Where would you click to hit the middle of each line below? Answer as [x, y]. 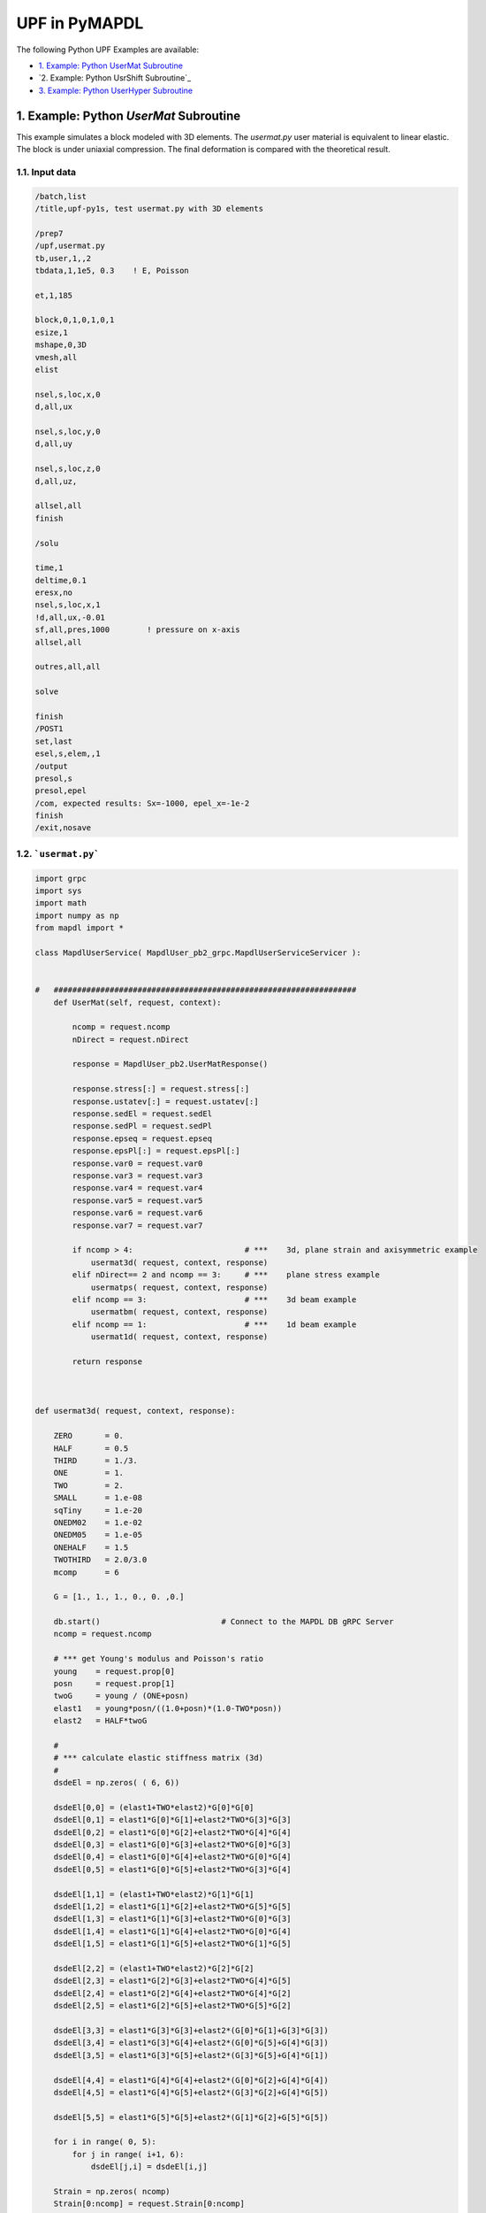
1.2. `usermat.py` [58, 853]
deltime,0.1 [61, 580]
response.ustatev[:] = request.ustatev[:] [166, 1101]
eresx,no [54, 593]
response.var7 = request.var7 [137, 1225]
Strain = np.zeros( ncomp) [112, 2192]
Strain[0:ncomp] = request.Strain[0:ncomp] [149, 2204]
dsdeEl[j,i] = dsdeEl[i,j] [149, 2167]
